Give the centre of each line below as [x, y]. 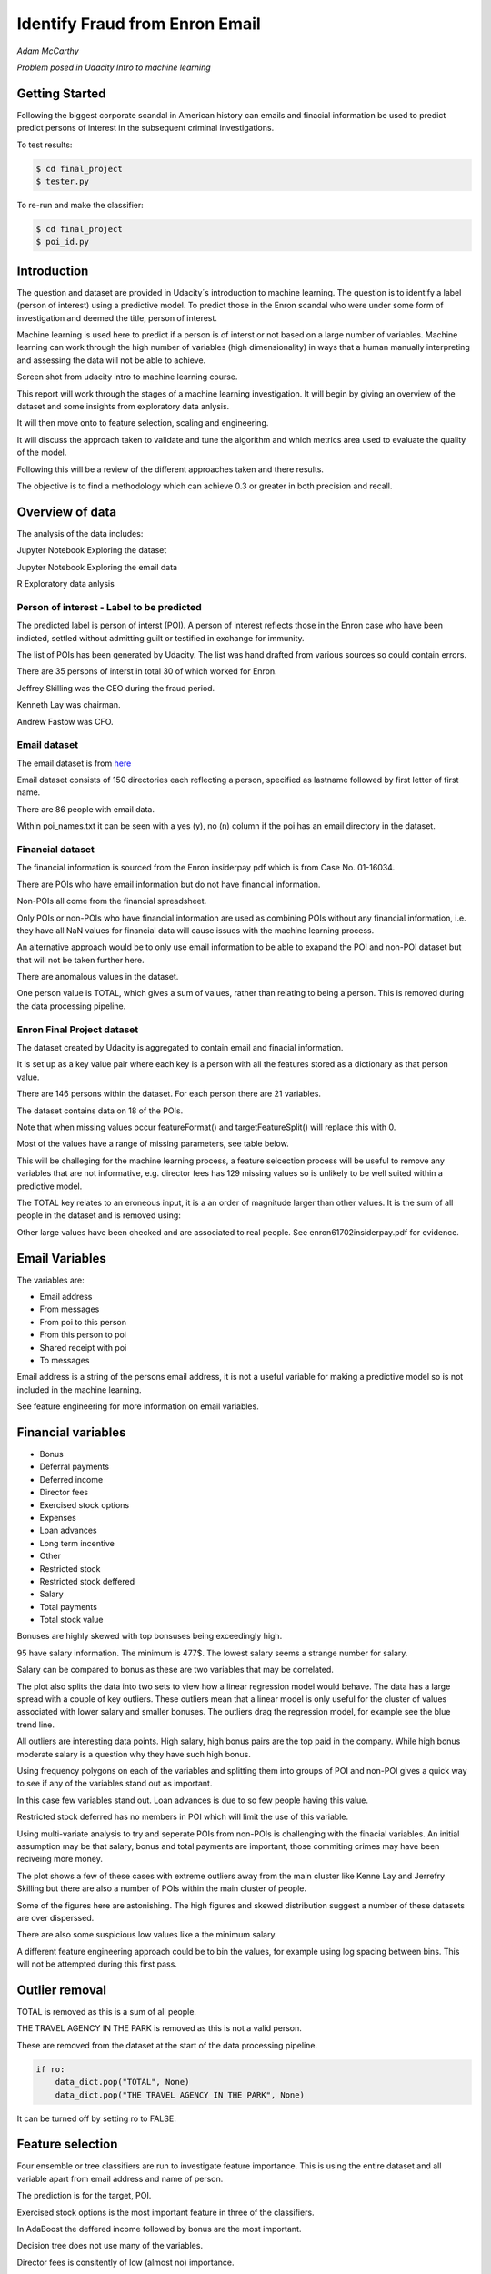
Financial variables [71, 1432]
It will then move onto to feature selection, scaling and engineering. [143, 423]
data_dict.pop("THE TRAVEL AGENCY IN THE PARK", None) [180, 2095]
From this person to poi [83, 1335]
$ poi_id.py [63, 242]
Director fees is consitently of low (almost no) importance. [126, 2262]
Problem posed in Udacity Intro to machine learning [114, 67]
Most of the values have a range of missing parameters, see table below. [153, 1144]
